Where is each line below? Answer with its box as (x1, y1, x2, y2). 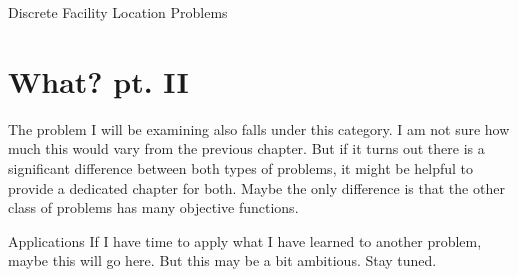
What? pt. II (8, 60, 189, 101)
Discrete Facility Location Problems (8, 2, 228, 22)
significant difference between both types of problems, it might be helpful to (8, 157, 474, 178)
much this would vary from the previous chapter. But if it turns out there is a (8, 138, 485, 159)
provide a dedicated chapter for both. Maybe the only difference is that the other (8, 177, 505, 198)
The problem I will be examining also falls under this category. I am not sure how (8, 118, 510, 139)
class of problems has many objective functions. (8, 197, 299, 218)
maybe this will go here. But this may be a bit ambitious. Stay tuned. (8, 250, 437, 271)
